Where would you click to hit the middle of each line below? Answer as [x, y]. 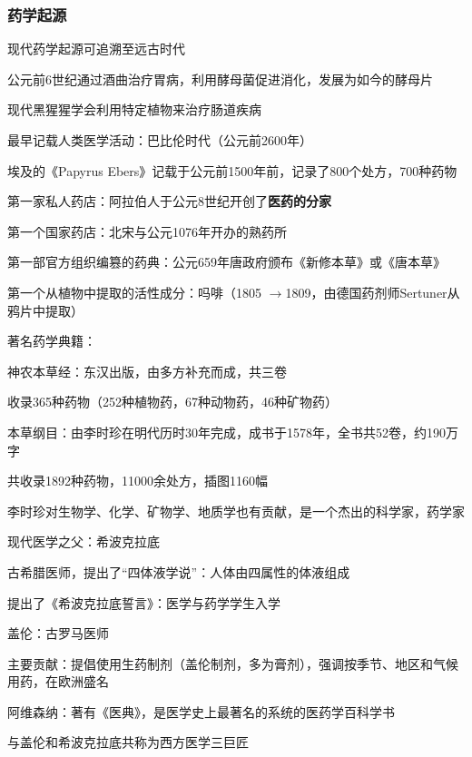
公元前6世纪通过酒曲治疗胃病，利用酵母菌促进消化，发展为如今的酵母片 [220, 79]
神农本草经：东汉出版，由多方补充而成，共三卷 [147, 371]
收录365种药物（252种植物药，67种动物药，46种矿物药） [172, 402]
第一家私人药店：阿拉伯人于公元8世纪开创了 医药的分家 [169, 201]
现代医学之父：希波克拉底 [84, 541]
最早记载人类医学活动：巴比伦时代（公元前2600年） [160, 140]
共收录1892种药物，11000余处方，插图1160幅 [138, 481]
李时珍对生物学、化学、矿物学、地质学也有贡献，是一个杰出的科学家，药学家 [236, 511]
